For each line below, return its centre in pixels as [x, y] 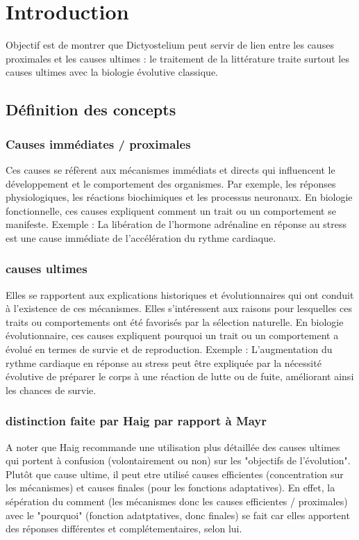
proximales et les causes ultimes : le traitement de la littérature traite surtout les [177, 58]
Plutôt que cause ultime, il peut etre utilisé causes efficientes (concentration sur [175, 474]
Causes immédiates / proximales [98, 144]
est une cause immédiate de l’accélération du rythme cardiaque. [141, 237]
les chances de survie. [51, 390]
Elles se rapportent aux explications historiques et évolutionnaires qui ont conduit [180, 294]
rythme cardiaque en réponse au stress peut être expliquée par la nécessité [164, 362]
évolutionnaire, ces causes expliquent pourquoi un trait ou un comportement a [172, 335]
